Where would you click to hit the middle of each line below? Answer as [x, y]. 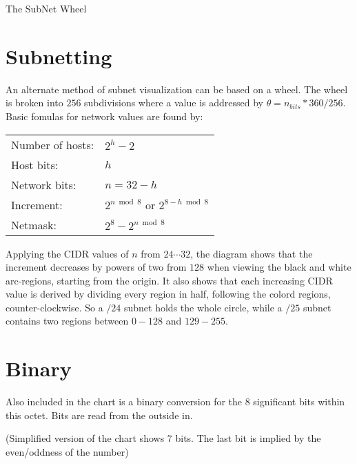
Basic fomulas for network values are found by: [104, 116]
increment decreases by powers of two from [96, 267]
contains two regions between [67, 321]
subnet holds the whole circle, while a [203, 307]
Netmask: [34, 224]
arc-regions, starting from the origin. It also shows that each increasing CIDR [169, 280]
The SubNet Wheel [46, 8]
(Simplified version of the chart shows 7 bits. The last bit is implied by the [163, 438]
